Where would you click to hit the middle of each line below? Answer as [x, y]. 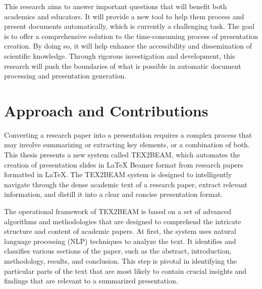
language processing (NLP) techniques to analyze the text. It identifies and [120, 241]
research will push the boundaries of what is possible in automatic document [123, 66]
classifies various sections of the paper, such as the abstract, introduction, [118, 251]
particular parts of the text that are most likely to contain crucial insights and [125, 271]
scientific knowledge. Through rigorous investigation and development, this [120, 55]
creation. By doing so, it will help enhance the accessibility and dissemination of [128, 46]
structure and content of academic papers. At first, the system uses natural [120, 231]
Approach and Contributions [106, 110]
